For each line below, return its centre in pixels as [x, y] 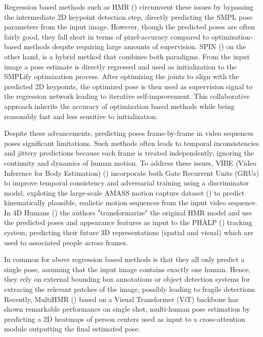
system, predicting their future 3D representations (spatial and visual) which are [129, 232]
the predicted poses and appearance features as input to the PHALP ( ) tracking [128, 222]
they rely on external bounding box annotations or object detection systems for [127, 279]
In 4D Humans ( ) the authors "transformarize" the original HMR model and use [128, 212]
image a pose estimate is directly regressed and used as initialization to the [120, 66]
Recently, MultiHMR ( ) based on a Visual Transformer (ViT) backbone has [121, 299]
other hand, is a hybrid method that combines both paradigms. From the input [127, 56]
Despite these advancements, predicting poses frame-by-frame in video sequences [129, 133]
